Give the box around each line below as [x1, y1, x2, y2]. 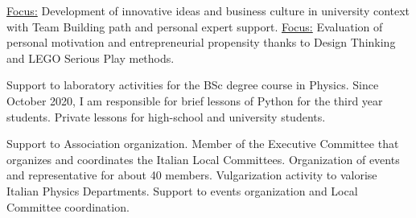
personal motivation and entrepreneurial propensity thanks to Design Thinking [6, 34, 396, 51]
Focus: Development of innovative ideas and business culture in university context [6, 2, 410, 19]
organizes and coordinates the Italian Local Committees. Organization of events [6, 150, 400, 167]
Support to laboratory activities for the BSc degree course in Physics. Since [6, 76, 379, 93]
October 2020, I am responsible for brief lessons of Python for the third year [6, 92, 383, 109]
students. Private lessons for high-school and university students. [6, 108, 326, 125]
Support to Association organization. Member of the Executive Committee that [6, 135, 399, 152]
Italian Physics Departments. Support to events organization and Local [6, 182, 358, 199]
